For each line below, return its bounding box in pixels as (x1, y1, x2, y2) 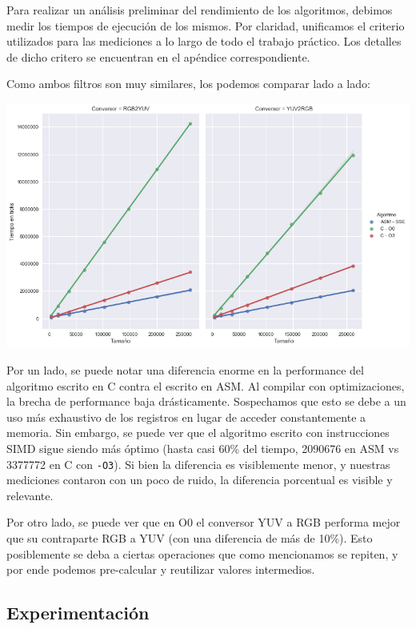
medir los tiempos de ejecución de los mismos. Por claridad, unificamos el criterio (6, 17, 405, 34)
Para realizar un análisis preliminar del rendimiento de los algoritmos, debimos (6, 2, 393, 18)
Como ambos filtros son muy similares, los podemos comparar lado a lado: (6, 75, 370, 92)
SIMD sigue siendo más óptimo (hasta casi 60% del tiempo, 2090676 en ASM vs (6, 439, 399, 456)
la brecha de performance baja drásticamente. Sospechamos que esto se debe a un (6, 393, 406, 410)
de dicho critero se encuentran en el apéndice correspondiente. (6, 48, 310, 65)
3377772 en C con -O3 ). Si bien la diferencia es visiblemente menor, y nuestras (6, 455, 390, 472)
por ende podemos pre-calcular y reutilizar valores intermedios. (6, 561, 315, 578)
